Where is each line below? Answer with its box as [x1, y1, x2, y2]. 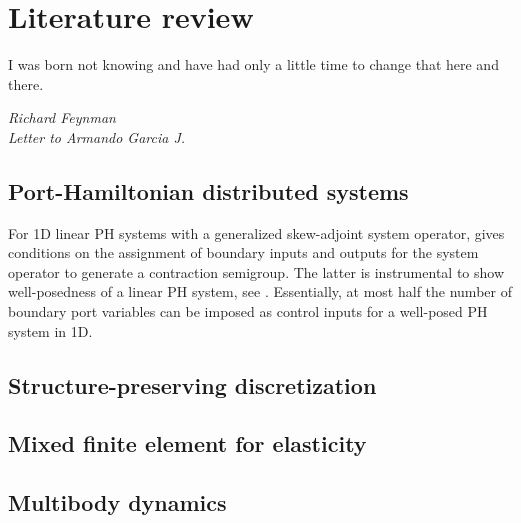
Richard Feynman [8, 107, 116, 128]
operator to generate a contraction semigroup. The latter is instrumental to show [8, 261, 505, 282]
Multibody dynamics [8, 487, 227, 518]
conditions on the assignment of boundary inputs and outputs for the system [8, 242, 479, 263]
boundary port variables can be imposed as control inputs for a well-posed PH [8, 301, 488, 322]
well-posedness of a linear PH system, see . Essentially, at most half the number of [8, 281, 512, 302]
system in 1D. [8, 320, 93, 341]
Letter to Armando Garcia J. [8, 126, 186, 147]
